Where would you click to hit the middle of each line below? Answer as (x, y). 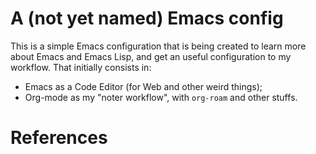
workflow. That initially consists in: (81, 67)
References (59, 138)
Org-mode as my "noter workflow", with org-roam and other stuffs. (161, 97)
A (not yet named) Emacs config (147, 18)
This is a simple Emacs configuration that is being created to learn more (158, 46)
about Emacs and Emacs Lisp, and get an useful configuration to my (151, 56)
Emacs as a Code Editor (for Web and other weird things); (143, 86)
